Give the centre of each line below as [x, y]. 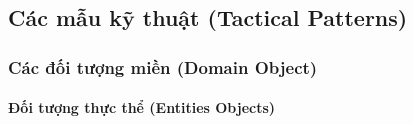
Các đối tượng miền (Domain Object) [163, 66]
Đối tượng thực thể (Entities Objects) [142, 107]
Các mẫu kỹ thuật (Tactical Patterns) [208, 17]
